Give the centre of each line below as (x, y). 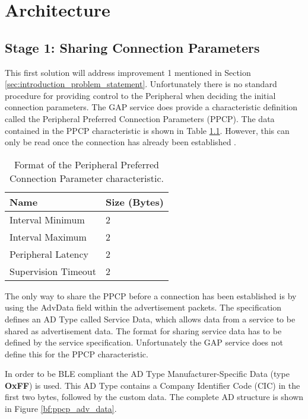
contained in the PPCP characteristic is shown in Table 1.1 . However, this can (147, 130)
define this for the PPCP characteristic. (77, 354)
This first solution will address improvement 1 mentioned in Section (128, 72)
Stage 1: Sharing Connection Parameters (132, 47)
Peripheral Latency (49, 254)
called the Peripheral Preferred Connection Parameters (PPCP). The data (140, 118)
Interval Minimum (47, 219)
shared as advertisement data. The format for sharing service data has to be (143, 330)
